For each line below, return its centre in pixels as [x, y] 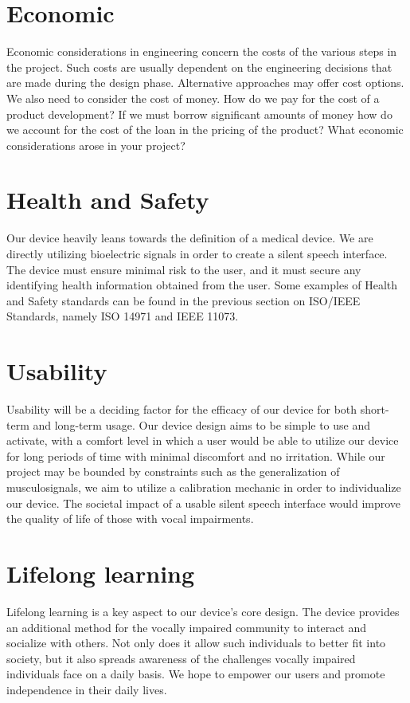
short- [375, 409]
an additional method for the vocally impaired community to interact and [187, 627]
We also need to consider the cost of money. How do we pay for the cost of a [193, 98]
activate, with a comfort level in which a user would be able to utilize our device [203, 440]
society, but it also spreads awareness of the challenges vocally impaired [181, 658]
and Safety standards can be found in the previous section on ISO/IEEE [184, 300]
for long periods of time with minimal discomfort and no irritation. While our [196, 456]
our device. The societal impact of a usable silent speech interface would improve [204, 503]
